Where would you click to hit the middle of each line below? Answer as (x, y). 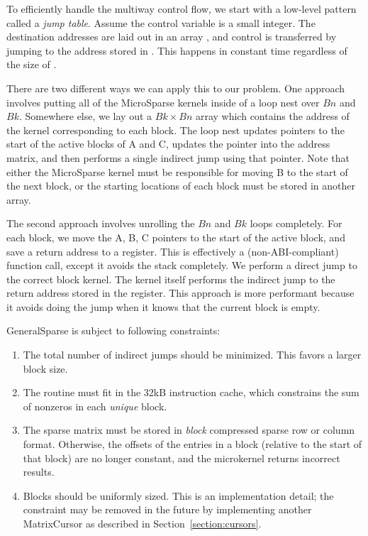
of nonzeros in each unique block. (95, 406)
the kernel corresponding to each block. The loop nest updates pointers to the (175, 130)
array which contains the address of (272, 116)
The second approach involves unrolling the (101, 223)
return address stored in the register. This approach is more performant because (180, 293)
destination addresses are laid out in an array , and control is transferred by (172, 37)
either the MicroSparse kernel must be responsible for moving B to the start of (177, 171)
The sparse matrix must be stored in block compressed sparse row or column (189, 430)
